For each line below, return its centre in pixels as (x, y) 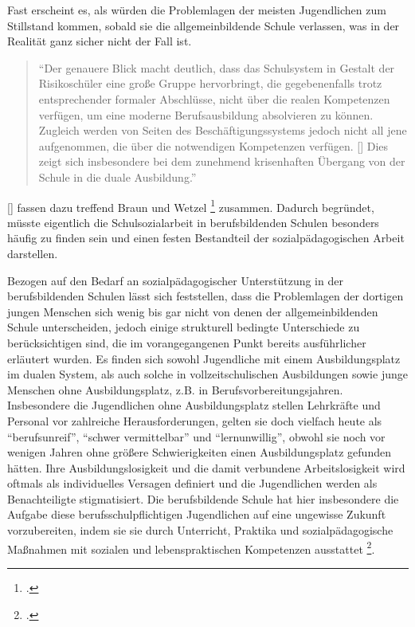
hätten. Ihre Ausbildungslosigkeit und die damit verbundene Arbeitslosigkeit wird (206, 467)
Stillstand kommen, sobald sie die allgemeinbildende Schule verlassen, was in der (204, 25)
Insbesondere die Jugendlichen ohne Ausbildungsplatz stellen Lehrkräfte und (194, 405)
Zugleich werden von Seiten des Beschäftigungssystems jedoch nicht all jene (223, 130)
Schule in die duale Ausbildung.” (117, 176)
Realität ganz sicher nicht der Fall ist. (100, 41)
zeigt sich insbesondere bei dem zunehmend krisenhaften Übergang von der (222, 161)
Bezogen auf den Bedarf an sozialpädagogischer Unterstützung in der (175, 280)
